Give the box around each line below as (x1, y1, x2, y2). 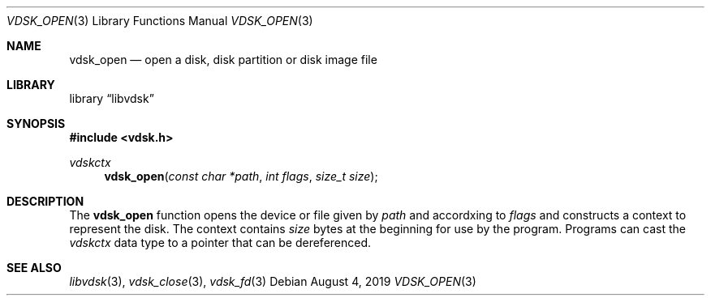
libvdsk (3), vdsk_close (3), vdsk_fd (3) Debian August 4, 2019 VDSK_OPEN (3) (69, 274, 476, 288)
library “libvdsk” (69, 91, 154, 105)
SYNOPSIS (6, 117, 66, 130)
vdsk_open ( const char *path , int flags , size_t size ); (104, 169, 378, 183)
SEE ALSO (6, 261, 62, 274)
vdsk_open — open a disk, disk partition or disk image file (69, 53, 377, 66)
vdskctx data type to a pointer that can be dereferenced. (69, 236, 372, 249)
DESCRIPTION (6, 194, 84, 208)
